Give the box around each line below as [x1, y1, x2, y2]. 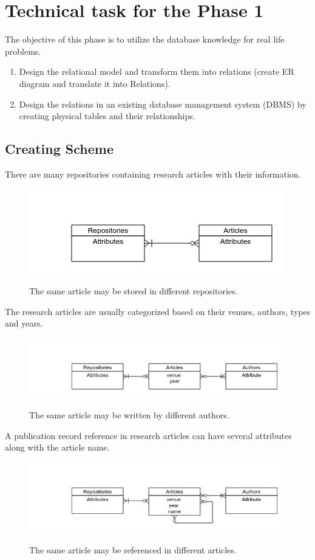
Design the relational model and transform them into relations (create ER [19, 65, 294, 78]
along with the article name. [5, 441, 110, 454]
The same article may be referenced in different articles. [29, 544, 237, 556]
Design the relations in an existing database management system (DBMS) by [19, 97, 307, 110]
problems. [5, 44, 41, 57]
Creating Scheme [5, 139, 113, 158]
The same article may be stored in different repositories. [29, 285, 238, 297]
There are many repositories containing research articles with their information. [5, 167, 301, 180]
